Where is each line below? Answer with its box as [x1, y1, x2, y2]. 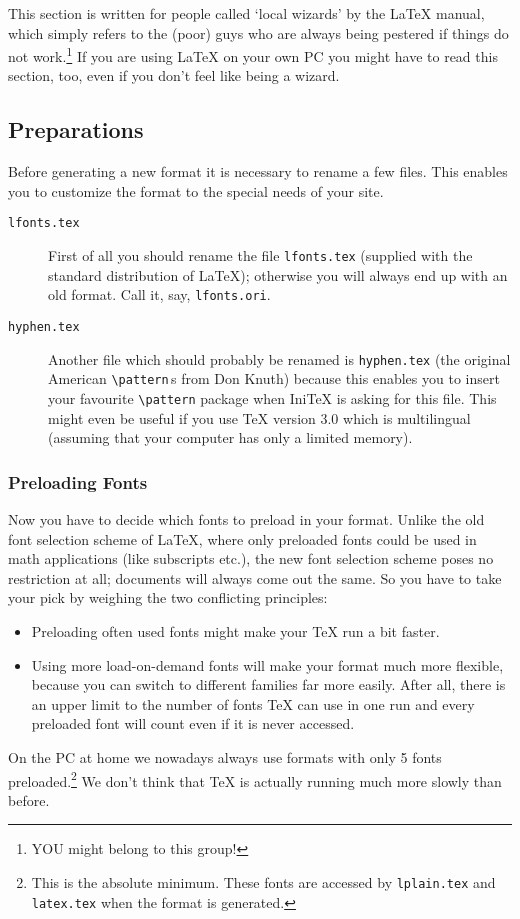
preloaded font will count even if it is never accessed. [31, 713, 355, 734]
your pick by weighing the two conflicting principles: [8, 587, 328, 608]
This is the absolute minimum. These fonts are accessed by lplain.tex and [31, 871, 496, 892]
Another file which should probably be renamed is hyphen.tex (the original [48, 348, 511, 369]
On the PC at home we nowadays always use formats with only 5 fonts [8, 746, 442, 767]
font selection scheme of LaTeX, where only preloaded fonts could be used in [8, 528, 477, 549]
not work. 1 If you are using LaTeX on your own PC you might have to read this [8, 43, 498, 66]
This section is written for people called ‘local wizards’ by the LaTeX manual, [8, 3, 485, 23]
